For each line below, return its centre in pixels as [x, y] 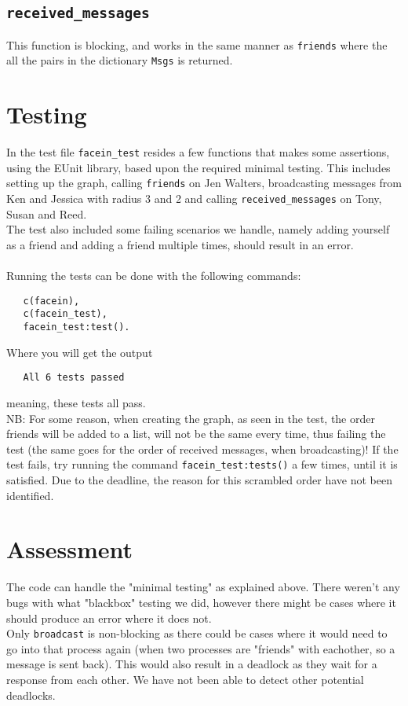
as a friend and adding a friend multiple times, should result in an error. [180, 244]
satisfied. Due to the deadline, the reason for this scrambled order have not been [199, 480]
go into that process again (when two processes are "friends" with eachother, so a [201, 648]
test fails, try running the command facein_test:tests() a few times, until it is [202, 464]
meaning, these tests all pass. [76, 402]
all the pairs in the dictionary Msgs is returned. [120, 60]
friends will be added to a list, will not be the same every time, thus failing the [196, 434]
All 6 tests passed [74, 378]
